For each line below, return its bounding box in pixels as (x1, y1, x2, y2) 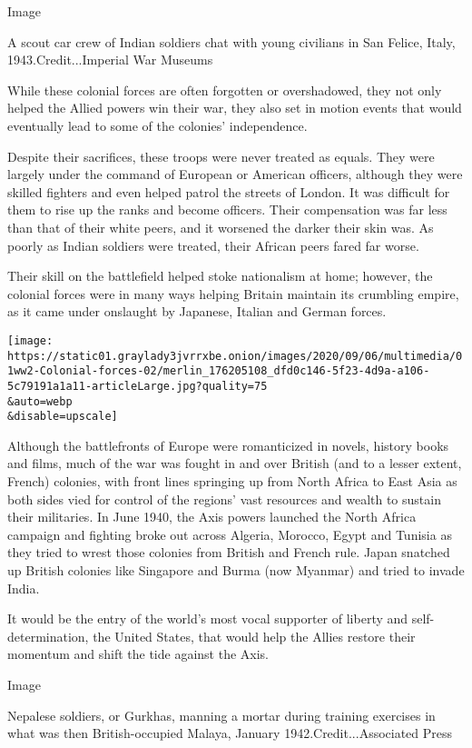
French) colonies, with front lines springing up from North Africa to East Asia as (7, 472, 457, 491)
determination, (7, 626, 89, 645)
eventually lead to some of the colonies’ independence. (7, 115, 308, 135)
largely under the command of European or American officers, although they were (7, 165, 463, 184)
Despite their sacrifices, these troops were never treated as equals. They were (7, 146, 435, 165)
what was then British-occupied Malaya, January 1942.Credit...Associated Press (7, 723, 453, 743)
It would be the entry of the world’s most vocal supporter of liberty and (7, 609, 408, 628)
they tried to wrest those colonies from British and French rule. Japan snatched (7, 543, 450, 562)
